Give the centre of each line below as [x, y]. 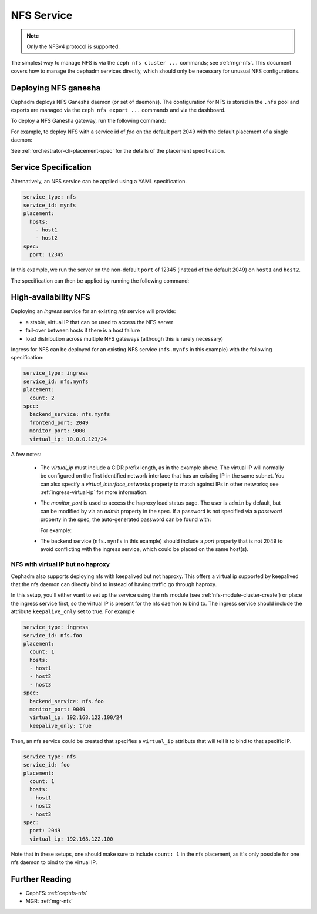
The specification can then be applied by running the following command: [100, 280]
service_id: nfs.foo [53, 635]
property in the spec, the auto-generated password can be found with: [126, 519]
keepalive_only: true [61, 726]
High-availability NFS [50, 298]
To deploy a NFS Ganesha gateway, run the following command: [88, 121]
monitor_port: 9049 [58, 710]
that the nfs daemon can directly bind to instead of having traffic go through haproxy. [114, 584]
